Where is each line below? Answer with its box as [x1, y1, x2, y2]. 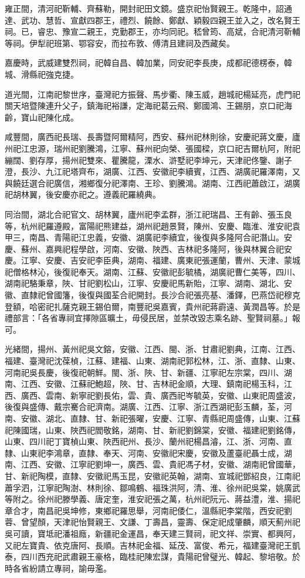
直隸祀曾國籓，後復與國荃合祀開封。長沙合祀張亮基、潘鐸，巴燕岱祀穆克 [21, 289, 300, 301]
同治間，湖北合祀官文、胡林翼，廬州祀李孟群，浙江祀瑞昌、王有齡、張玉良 [5, 208, 292, 220]
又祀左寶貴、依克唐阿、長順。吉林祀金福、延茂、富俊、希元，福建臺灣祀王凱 [5, 539, 300, 551]
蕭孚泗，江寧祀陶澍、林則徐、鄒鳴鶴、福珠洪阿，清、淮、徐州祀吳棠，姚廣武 [5, 481, 300, 493]
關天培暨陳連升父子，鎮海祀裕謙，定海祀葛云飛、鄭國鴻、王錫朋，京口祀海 [5, 99, 292, 112]
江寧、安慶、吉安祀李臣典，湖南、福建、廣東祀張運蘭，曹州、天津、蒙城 [21, 254, 300, 266]
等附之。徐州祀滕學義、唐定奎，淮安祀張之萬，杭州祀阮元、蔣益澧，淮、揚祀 [5, 493, 300, 505]
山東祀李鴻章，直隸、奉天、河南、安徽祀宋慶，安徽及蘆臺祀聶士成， [21, 446, 284, 459]
